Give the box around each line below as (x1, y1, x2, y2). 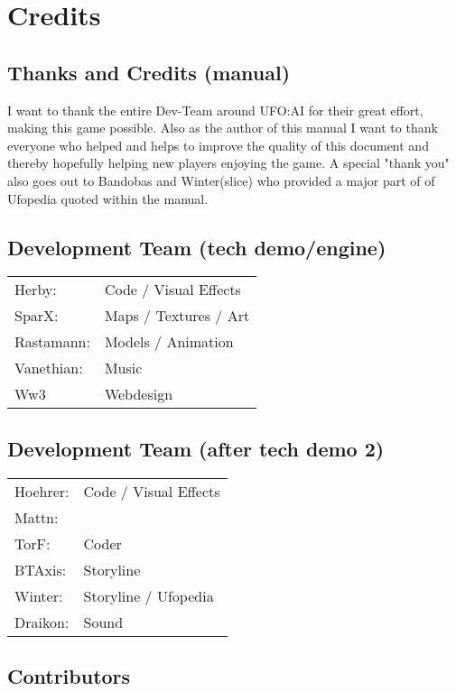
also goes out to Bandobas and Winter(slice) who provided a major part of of (7, 170, 435, 189)
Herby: (14, 279, 57, 300)
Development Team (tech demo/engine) (7, 233, 386, 261)
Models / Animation (104, 331, 234, 353)
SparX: (14, 305, 59, 327)
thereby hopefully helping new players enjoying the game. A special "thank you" (7, 153, 450, 172)
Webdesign (104, 383, 173, 405)
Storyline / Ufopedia (83, 585, 214, 606)
